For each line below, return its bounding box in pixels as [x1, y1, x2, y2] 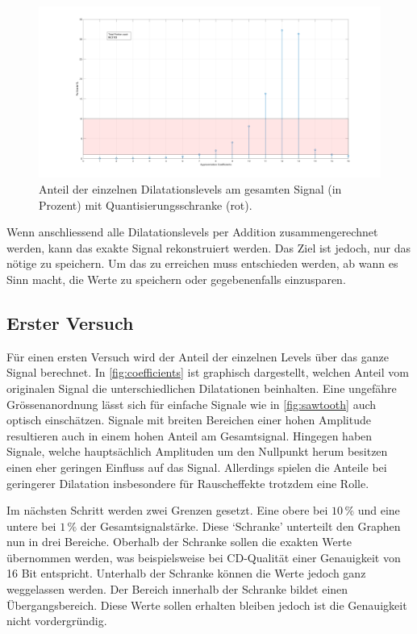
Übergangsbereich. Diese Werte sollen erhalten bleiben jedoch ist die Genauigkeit [6, 596, 407, 613]
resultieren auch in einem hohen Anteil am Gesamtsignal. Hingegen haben [6, 427, 373, 444]
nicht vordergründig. [6, 612, 107, 629]
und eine [357, 502, 400, 519]
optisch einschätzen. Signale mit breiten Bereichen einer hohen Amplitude [6, 411, 371, 428]
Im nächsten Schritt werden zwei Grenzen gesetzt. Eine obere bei [6, 502, 328, 519]
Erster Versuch [6, 310, 134, 335]
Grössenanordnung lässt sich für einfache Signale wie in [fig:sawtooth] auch [6, 395, 377, 412]
